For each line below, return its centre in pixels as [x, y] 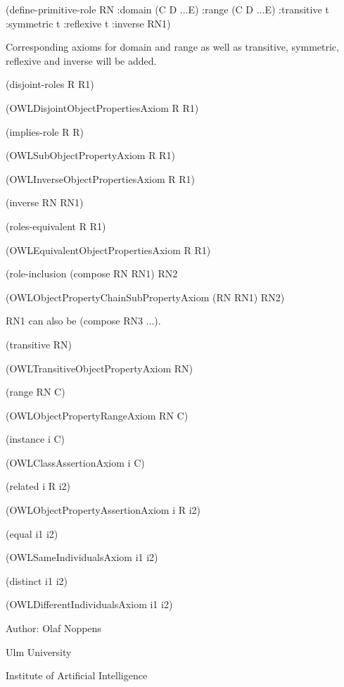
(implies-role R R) [45, 131]
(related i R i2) [38, 486]
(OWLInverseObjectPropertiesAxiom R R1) [100, 178]
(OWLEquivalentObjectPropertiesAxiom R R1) [108, 250]
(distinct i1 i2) [37, 580]
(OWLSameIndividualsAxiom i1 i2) [82, 557]
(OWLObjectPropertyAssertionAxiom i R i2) [103, 510]
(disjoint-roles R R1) [50, 84]
